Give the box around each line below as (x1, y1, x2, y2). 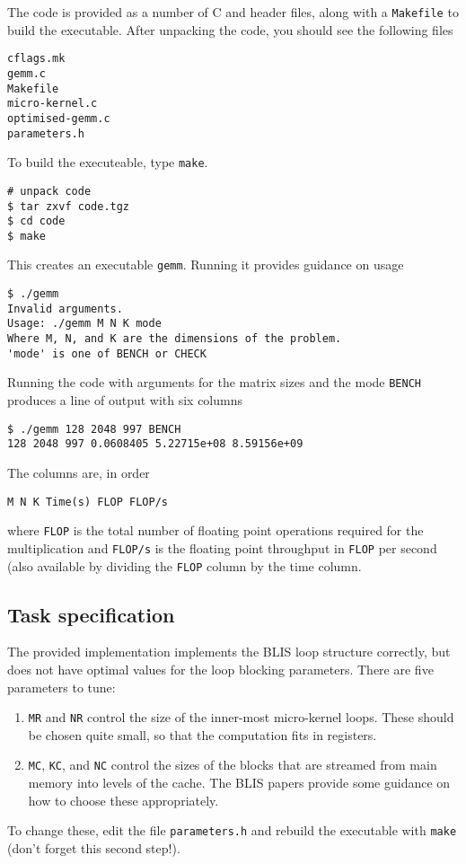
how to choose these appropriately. (28, 790, 219, 809)
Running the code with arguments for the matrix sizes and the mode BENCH (7, 373, 421, 392)
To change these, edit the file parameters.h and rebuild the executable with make (7, 821, 457, 840)
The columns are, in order (7, 463, 150, 481)
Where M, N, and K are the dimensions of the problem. (7, 332, 342, 346)
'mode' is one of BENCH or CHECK (7, 347, 207, 360)
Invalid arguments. (7, 302, 123, 315)
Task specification (7, 600, 175, 628)
